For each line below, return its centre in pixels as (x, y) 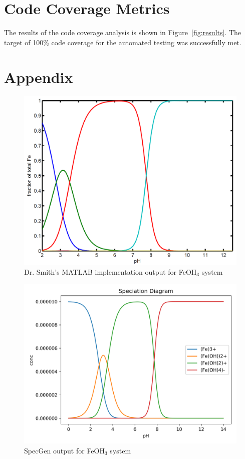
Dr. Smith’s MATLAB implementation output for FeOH (110, 271)
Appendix (39, 77)
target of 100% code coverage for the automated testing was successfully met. (123, 42)
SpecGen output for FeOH (64, 451)
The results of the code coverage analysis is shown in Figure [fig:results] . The (123, 32)
